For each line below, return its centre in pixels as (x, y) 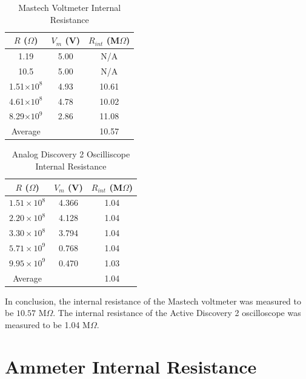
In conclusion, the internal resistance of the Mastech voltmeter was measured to (153, 301)
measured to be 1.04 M (48, 324)
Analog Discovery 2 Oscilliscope (71, 154)
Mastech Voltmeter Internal (70, 7)
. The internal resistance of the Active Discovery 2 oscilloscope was (177, 313)
